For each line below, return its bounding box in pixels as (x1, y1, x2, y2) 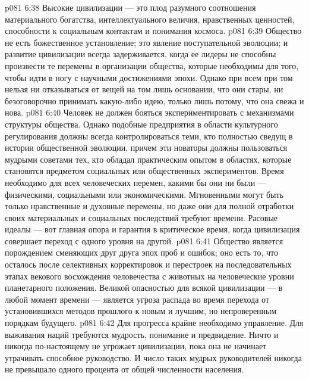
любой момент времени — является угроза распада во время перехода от (5, 293, 269, 305)
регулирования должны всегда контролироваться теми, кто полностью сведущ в (5, 129, 293, 142)
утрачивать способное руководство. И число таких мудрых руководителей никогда (5, 351, 302, 364)
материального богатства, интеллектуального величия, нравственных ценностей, (5, 13, 295, 25)
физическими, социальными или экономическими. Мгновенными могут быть (5, 188, 283, 200)
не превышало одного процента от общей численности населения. (5, 363, 244, 375)
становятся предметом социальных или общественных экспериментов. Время (5, 164, 284, 177)
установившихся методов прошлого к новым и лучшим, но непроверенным (5, 305, 277, 317)
